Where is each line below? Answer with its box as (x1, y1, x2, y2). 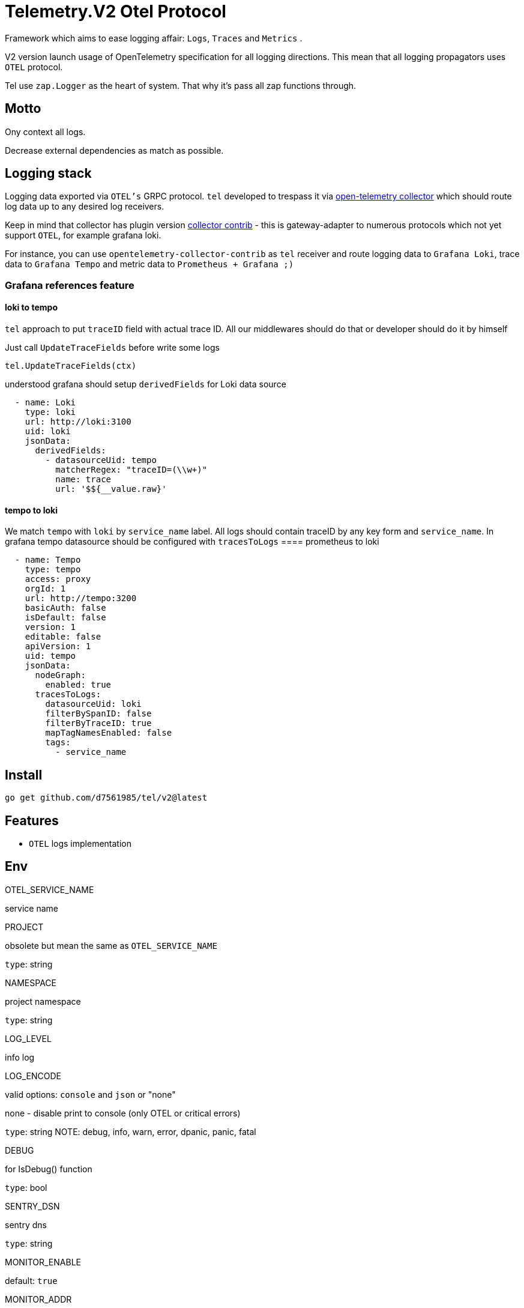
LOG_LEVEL (5, 1033, 52, 1044)
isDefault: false (25, 613, 106, 623)
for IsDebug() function (5, 1163, 92, 1174)
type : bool (5, 1182, 47, 1193)
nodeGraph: (35, 670, 86, 680)
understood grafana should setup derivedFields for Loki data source (5, 379, 286, 390)
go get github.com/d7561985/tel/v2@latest (5, 793, 208, 803)
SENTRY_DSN (5, 1201, 60, 1211)
